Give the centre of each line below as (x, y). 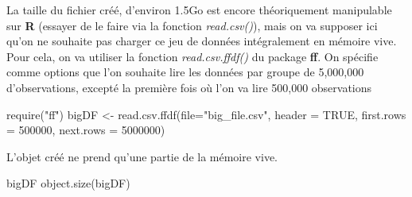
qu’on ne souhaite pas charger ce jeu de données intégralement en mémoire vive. (202, 41)
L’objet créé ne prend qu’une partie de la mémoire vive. (142, 156)
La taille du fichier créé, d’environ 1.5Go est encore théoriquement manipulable (199, 10)
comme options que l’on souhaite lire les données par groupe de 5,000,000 (185, 72)
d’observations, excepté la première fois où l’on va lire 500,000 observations (189, 87)
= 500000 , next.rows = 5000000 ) (86, 130)
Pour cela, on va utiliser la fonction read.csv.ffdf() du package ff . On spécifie (192, 56)
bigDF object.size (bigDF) (68, 183)
